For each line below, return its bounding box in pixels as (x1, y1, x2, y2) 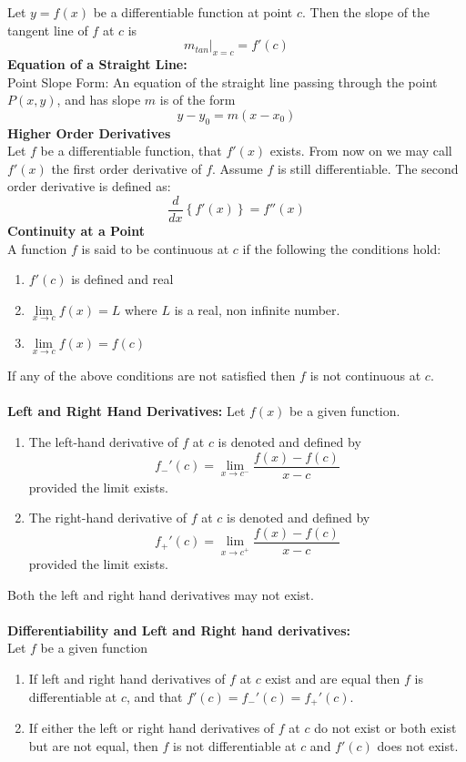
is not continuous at (309, 366, 421, 385)
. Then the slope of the (301, 3, 431, 21)
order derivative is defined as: (7, 177, 171, 196)
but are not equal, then (28, 736, 158, 755)
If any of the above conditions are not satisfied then (7, 366, 296, 385)
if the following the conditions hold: (242, 239, 441, 258)
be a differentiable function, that (40, 141, 222, 160)
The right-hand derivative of (28, 508, 187, 527)
